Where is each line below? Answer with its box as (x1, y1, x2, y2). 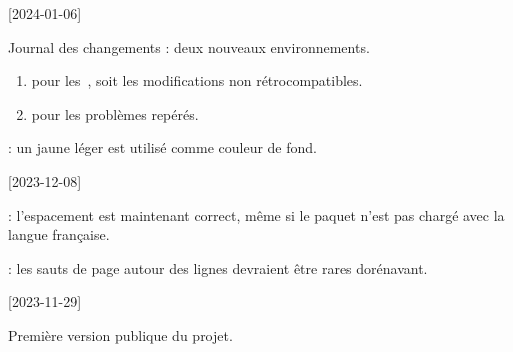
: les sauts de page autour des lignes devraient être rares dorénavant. (8, 257, 428, 278)
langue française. (8, 224, 110, 245)
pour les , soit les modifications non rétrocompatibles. (31, 70, 363, 91)
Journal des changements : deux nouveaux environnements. (8, 36, 370, 57)
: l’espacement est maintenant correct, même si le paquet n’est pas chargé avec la (8, 204, 505, 225)
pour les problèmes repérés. (31, 103, 199, 124)
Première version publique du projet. (8, 324, 233, 345)
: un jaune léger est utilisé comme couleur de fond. (8, 137, 317, 158)
